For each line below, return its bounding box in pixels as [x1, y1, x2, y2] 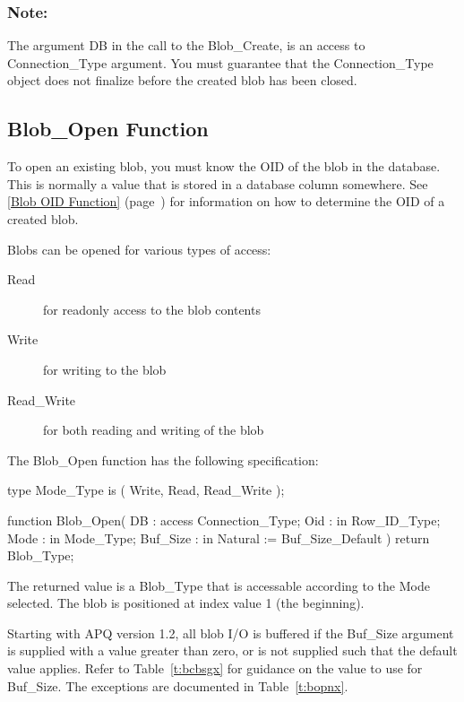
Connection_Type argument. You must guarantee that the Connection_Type [7, 53, 434, 72]
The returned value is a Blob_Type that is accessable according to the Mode [7, 576, 430, 594]
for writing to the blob [43, 360, 167, 378]
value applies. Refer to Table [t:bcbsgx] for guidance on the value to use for [7, 659, 423, 678]
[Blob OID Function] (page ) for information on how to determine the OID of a [7, 192, 445, 211]
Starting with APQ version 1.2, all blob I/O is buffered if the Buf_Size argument [7, 623, 454, 642]
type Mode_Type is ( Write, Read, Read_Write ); [7, 481, 285, 499]
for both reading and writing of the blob [43, 420, 264, 439]
